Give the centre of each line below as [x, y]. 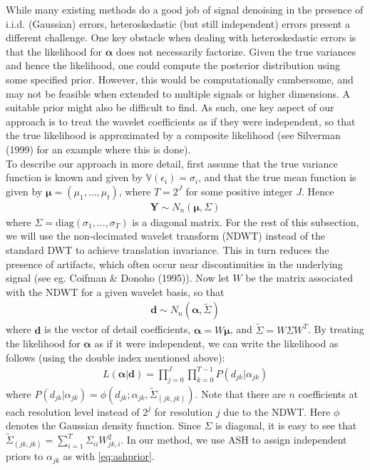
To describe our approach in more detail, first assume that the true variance [172, 163]
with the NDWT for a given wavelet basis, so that [115, 291]
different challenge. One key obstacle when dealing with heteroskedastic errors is [181, 37]
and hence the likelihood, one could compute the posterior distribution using [173, 65]
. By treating [336, 329]
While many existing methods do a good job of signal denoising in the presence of [185, 9]
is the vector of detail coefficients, [118, 329]
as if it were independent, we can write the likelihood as [216, 343]
